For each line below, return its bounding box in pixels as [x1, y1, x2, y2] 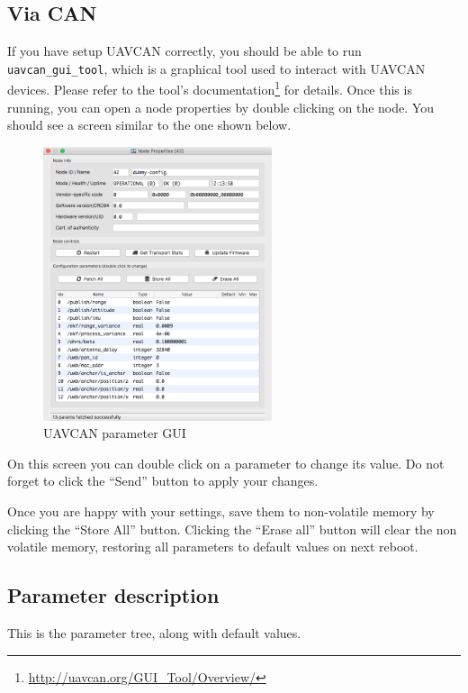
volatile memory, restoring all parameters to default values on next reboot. [7, 537, 418, 556]
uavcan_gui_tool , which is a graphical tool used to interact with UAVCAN [7, 59, 426, 78]
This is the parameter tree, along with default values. [7, 623, 301, 642]
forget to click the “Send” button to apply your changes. [7, 471, 319, 490]
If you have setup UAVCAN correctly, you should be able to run [7, 41, 362, 60]
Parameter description [7, 581, 220, 609]
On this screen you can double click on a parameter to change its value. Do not [7, 453, 445, 472]
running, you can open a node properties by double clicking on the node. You [7, 97, 434, 116]
